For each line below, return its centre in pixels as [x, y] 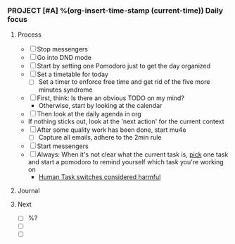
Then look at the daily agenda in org [89, 114]
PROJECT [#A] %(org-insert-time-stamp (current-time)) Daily [115, 11]
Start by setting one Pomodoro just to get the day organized [124, 66]
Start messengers [63, 146]
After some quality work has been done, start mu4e [112, 130]
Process [30, 35]
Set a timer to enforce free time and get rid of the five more [124, 82]
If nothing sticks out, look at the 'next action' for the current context [126, 121]
